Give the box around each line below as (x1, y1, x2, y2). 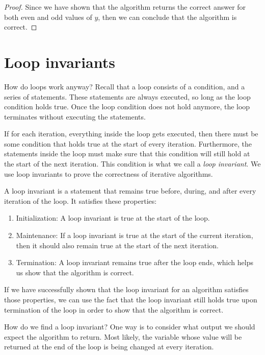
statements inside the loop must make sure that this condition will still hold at (4, 148, 250, 159)
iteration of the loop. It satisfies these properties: (4, 195, 157, 206)
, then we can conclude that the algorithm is (98, 11, 237, 22)
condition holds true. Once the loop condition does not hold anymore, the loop (4, 101, 250, 112)
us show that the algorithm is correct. (16, 267, 134, 277)
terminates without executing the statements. (4, 111, 146, 122)
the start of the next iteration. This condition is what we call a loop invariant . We (4, 158, 261, 169)
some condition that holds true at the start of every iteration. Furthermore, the (4, 138, 252, 149)
